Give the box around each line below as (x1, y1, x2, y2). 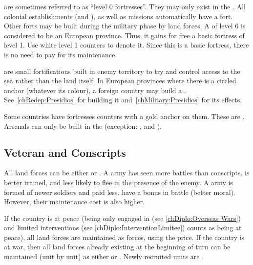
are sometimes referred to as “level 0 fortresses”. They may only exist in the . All (4, 1, 246, 11)
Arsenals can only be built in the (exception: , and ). (4, 120, 162, 131)
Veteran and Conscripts (4, 145, 126, 160)
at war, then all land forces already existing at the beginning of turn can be (4, 241, 231, 252)
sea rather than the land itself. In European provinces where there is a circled (4, 75, 236, 86)
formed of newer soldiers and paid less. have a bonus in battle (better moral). (4, 187, 235, 197)
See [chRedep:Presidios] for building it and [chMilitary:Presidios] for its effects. (4, 95, 242, 105)
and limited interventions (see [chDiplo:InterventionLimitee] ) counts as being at (4, 222, 242, 233)
